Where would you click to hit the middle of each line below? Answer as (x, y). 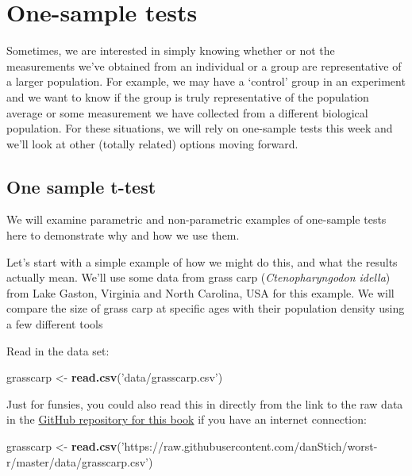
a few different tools (55, 324)
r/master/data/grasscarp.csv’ (77, 461)
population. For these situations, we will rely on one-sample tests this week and (200, 128)
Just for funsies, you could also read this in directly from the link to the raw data (205, 403)
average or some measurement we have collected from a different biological (187, 112)
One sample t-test (81, 186)
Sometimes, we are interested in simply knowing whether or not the (171, 50)
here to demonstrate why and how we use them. (123, 235)
